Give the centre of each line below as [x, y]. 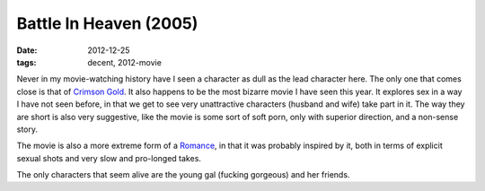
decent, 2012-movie [124, 62]
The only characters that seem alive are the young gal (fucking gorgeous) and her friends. [183, 175]
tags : [26, 62]
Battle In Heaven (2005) [107, 23]
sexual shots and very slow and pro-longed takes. [109, 158]
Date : [27, 50]
